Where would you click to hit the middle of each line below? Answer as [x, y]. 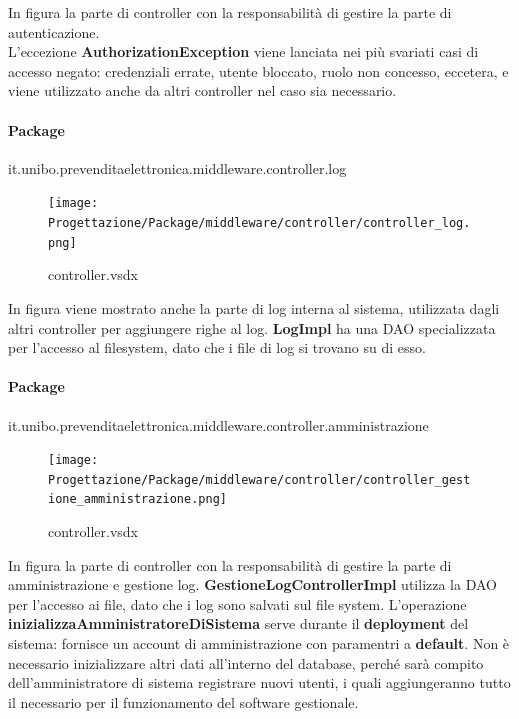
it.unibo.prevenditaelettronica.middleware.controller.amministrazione [218, 424]
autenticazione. [54, 31]
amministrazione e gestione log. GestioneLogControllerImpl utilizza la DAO [252, 584]
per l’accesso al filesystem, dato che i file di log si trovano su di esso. [217, 347]
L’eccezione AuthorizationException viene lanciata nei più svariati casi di [243, 51]
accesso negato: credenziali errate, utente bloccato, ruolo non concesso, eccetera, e [258, 70]
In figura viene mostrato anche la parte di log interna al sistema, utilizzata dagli [254, 307]
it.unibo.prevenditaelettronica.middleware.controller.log [177, 167]
